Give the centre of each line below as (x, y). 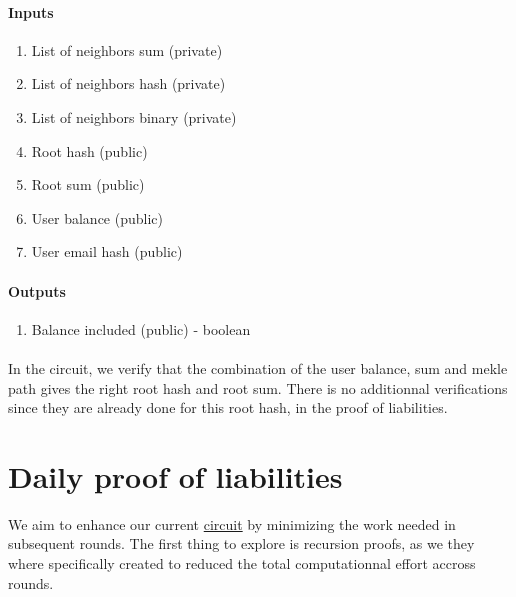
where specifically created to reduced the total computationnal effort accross (242, 563)
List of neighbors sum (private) (127, 49)
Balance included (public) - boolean (141, 328)
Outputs (37, 290)
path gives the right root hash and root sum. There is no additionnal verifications (258, 387)
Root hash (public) (89, 150)
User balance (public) (97, 217)
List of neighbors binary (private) (134, 116)
